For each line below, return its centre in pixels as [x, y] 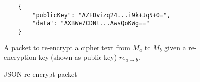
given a [175, 47]
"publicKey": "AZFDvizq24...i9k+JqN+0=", [101, 15]
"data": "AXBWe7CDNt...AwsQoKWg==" [91, 23]
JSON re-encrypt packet [41, 73]
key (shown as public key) [78, 57]
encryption [20, 57]
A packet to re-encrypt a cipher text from [67, 47]
